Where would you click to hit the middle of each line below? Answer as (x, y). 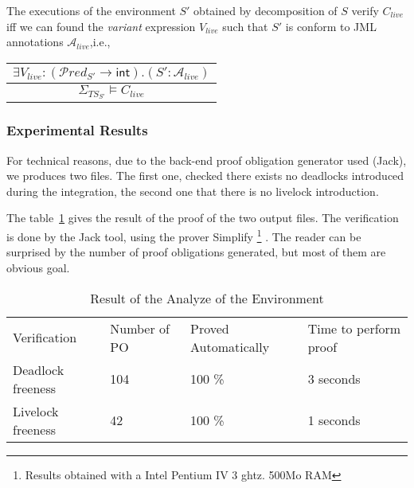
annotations (35, 42)
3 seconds (334, 379)
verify (365, 10)
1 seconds (334, 420)
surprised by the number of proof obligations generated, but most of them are (196, 252)
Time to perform (354, 328)
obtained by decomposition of (266, 10)
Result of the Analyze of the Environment (207, 298)
